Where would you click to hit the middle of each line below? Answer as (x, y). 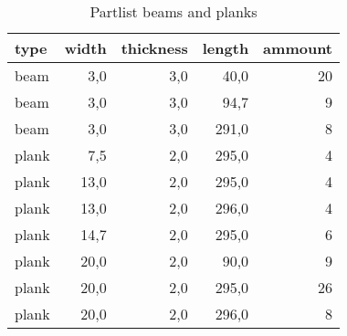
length (226, 48)
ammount (298, 48)
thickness (154, 48)
